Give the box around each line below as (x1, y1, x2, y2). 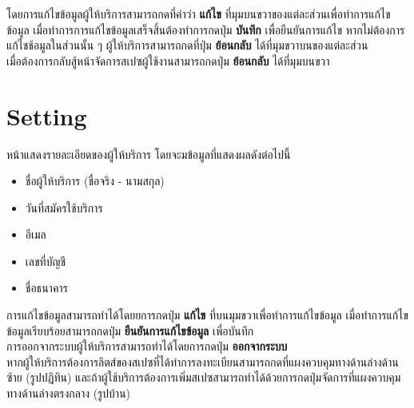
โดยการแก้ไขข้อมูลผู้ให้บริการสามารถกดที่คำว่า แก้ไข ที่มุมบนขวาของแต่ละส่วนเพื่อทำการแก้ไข (6, 6, 391, 22)
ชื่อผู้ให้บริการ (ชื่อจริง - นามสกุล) (25, 172, 165, 189)
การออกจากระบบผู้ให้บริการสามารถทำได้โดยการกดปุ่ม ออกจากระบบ (6, 338, 288, 355)
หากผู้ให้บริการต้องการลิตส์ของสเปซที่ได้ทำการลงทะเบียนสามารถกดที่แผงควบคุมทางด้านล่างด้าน (6, 353, 399, 370)
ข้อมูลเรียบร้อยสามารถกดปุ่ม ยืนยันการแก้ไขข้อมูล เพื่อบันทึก (6, 322, 254, 339)
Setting (6, 99, 87, 132)
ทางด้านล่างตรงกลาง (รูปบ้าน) (6, 385, 131, 402)
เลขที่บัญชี (25, 252, 66, 269)
